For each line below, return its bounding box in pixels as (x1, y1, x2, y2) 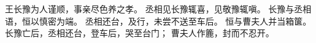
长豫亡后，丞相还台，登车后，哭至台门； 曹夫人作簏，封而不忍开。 (5, 26, 274, 39)
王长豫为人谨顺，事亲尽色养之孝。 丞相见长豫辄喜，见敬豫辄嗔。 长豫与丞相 (5, 2, 312, 15)
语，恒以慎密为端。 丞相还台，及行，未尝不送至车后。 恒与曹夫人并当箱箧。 (5, 14, 312, 27)
